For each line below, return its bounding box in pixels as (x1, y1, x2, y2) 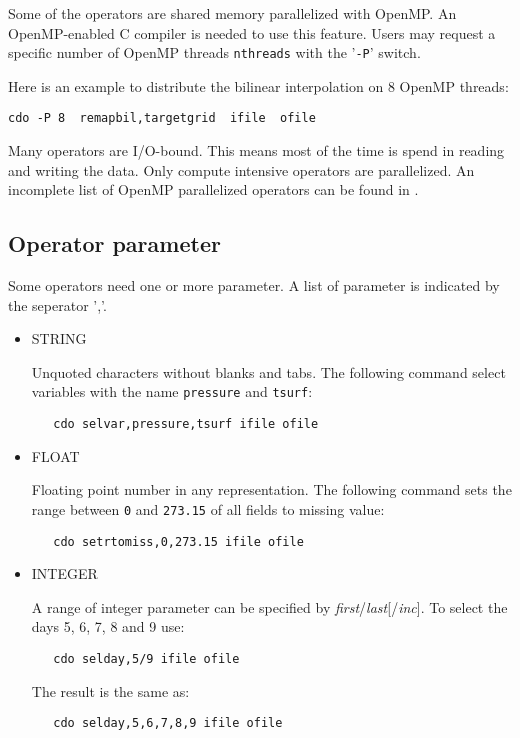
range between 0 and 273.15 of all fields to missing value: (31, 498, 385, 519)
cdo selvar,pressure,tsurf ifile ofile (53, 417, 319, 432)
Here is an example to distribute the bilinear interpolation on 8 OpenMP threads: (8, 75, 509, 96)
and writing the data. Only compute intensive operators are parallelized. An (8, 159, 475, 180)
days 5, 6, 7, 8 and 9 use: (31, 616, 185, 637)
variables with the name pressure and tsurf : (31, 381, 313, 402)
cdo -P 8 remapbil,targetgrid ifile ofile (8, 111, 316, 126)
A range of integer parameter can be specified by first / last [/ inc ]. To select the (31, 596, 508, 617)
